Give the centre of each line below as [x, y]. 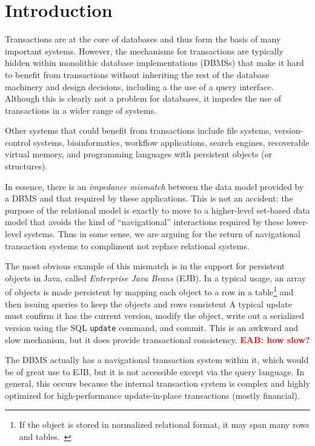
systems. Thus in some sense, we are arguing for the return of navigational [162, 234]
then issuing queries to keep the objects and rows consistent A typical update [148, 303]
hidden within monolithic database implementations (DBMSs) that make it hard [154, 63]
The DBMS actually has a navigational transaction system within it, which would [157, 360]
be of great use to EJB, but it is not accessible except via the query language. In [155, 371]
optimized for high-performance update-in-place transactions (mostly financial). [152, 395]
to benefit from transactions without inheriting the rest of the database [137, 74]
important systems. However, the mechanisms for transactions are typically [144, 51]
